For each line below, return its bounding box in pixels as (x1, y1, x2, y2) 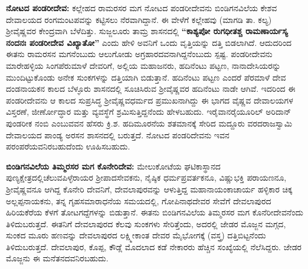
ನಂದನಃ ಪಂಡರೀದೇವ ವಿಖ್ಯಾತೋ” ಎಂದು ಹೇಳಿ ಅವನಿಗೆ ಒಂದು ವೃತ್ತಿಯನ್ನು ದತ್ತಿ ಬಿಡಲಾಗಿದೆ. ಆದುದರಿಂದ (6, 36, 292, 48)
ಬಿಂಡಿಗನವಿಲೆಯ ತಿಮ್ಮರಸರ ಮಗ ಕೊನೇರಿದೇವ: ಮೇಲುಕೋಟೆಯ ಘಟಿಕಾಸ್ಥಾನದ (6, 160, 221, 172)
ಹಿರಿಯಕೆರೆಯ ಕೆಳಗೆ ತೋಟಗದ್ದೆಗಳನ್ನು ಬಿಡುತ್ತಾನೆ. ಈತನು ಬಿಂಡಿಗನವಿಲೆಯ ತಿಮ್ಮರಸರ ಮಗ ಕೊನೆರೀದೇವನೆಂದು (6, 206, 303, 218)
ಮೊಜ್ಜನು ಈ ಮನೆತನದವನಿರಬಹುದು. (6, 252, 109, 264)
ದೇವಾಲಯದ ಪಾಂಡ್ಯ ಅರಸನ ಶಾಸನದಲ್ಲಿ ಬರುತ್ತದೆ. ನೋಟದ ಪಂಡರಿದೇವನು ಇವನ (6, 128, 230, 141)
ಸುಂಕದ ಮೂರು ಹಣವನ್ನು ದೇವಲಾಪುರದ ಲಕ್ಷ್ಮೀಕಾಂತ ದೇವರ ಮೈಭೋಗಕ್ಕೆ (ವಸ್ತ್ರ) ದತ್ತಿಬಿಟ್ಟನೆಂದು (6, 229, 266, 241)
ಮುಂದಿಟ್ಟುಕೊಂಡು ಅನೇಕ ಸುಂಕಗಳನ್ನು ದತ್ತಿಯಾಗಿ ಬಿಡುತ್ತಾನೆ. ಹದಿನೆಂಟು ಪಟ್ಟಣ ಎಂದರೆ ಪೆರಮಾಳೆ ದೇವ (6, 71, 286, 83)
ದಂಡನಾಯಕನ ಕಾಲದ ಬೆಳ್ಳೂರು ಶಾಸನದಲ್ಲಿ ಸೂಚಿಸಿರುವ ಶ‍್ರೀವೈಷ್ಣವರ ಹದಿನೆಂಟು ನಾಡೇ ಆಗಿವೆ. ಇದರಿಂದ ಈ (6, 82, 296, 95)
